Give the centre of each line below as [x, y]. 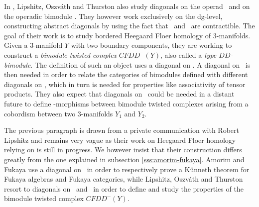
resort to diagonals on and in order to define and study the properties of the [124, 188]
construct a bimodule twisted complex [61, 54]
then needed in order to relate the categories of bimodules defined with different [126, 74]
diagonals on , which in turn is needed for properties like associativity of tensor [125, 84]
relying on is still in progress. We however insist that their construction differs [123, 150]
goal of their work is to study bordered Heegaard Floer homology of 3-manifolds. [127, 35]
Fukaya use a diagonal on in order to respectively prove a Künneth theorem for [127, 169]
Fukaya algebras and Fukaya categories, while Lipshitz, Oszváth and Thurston [124, 179]
